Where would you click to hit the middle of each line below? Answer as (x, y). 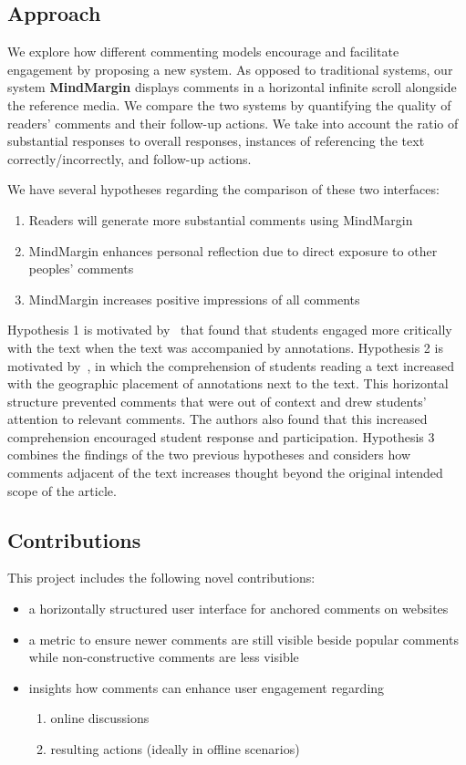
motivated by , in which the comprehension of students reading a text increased (231, 365)
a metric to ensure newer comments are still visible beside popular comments (243, 639)
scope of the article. (62, 490)
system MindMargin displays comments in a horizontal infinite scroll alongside (232, 87)
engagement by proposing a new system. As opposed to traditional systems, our (230, 69)
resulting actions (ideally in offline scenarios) (175, 749)
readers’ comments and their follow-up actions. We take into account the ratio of (233, 123)
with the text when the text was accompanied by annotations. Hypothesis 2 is (225, 347)
